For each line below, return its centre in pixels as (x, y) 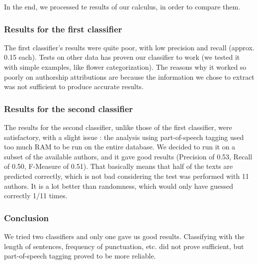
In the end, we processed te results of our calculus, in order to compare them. (122, 6)
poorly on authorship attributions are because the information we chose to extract (129, 76)
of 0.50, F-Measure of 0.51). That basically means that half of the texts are (119, 166)
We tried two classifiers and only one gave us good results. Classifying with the (124, 236)
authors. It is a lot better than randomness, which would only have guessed (119, 186)
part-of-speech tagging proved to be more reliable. (80, 256)
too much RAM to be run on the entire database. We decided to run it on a (120, 147)
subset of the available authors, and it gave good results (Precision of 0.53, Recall (128, 156)
